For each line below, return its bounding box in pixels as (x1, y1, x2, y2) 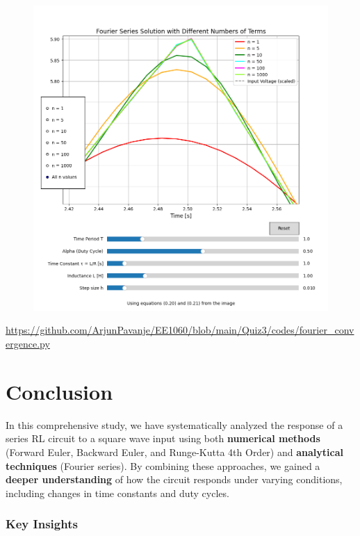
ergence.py (6, 336, 50, 350)
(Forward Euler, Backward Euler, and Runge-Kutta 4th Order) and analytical (6, 444, 343, 459)
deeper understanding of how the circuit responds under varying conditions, (6, 472, 343, 487)
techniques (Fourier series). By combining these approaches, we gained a (6, 458, 320, 473)
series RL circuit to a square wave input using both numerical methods (6, 431, 320, 446)
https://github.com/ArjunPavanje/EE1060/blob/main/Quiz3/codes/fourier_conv (6, 323, 354, 337)
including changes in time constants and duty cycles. (6, 485, 229, 500)
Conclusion (6, 377, 113, 405)
